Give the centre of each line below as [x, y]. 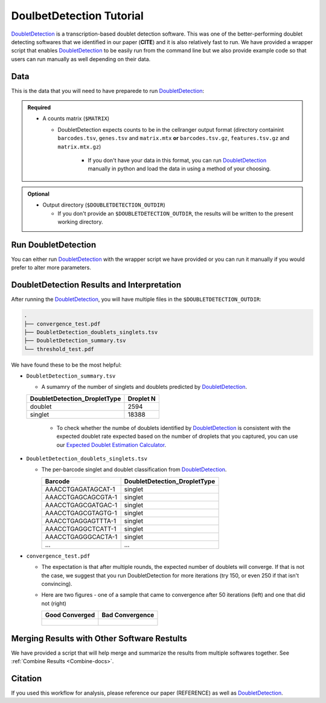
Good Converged [70, 615]
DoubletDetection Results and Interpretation [96, 285]
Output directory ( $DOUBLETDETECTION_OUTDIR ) [104, 205]
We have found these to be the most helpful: [66, 365]
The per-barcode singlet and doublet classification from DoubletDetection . [134, 470]
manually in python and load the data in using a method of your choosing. [179, 169]
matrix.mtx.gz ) [79, 146]
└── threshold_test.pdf [59, 349]
